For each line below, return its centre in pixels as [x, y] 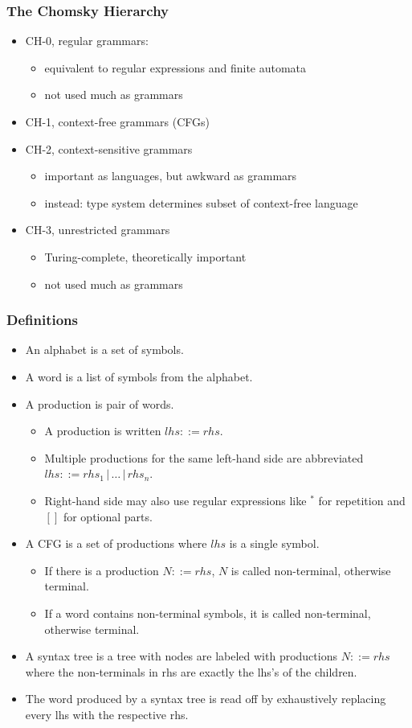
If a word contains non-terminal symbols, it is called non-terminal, [208, 613]
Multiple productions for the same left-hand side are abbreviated [204, 457]
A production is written [103, 431]
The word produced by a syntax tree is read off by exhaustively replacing [206, 699]
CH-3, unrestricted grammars [98, 230]
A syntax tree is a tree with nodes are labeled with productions [181, 656]
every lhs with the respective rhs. [107, 714]
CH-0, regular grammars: [87, 41]
